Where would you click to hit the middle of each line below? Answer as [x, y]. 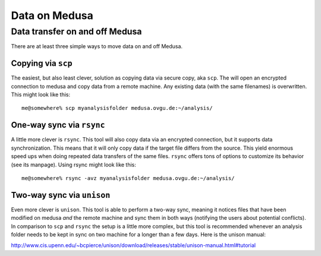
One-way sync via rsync [58, 125]
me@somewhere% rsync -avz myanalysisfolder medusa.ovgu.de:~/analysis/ [128, 178]
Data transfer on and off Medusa [76, 31]
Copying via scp [42, 63]
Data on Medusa [52, 15]
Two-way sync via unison [61, 195]
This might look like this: [41, 94]
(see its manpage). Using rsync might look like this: [74, 165]
